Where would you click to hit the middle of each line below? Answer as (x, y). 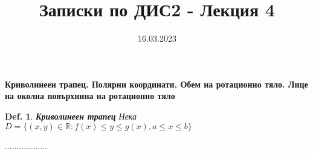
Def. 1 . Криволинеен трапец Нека (71, 116)
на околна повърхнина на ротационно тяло (90, 96)
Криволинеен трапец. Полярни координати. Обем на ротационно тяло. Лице (156, 84)
